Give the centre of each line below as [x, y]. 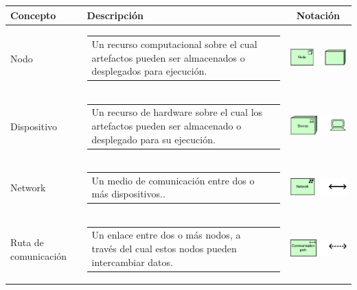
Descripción [115, 15]
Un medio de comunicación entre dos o [173, 180]
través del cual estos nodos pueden [164, 248]
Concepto [33, 15]
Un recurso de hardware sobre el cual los [177, 112]
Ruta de [27, 242]
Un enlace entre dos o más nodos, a [166, 235]
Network [28, 188]
